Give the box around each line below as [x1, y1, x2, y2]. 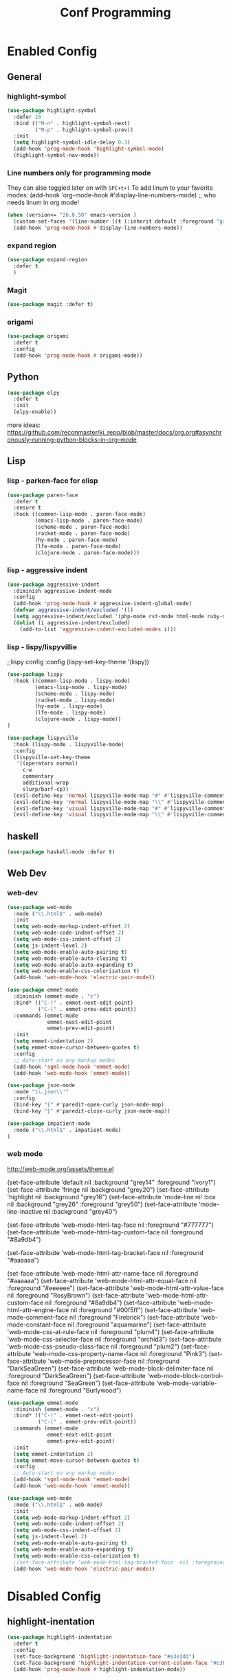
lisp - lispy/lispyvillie [7, 642, 78, 651]
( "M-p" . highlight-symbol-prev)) [34, 126, 134, 133]
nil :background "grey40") [43, 1207, 118, 1215]
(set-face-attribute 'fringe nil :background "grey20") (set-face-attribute [7, 1185, 210, 1194]
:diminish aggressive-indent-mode [13, 587, 112, 594]
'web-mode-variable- [155, 1379, 218, 1387]
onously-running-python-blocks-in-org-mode [7, 435, 137, 444]
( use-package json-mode [7, 1082, 76, 1089]
